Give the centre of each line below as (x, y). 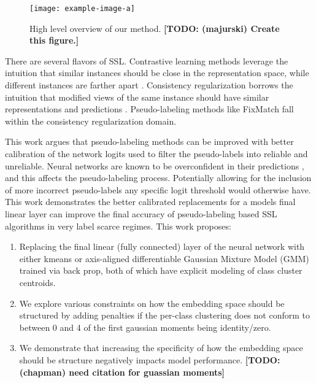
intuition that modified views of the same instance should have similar (137, 97)
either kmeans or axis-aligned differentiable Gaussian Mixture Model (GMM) (164, 258)
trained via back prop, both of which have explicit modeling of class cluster (161, 270)
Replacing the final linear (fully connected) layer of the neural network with (162, 246)
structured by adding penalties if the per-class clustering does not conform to (164, 315)
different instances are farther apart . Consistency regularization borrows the (149, 85)
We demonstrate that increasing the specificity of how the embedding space (161, 348)
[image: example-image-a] (82, 9)
